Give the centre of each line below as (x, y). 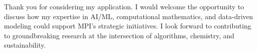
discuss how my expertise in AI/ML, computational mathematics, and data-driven (128, 16)
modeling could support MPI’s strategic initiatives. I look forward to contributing (128, 26)
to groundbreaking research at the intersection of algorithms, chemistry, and (119, 35)
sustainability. (25, 45)
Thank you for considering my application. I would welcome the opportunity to (124, 6)
